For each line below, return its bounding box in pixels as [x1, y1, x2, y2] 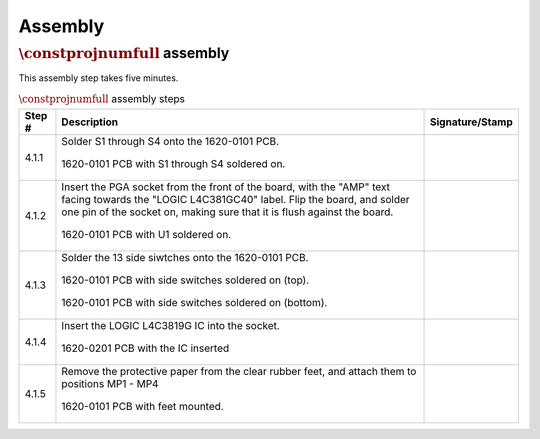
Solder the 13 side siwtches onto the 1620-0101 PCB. [61, 250, 309, 264]
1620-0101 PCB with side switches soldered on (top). [61, 273, 310, 287]
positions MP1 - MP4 [61, 376, 159, 390]
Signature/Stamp [430, 115, 514, 129]
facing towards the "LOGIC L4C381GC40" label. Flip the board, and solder [61, 192, 410, 206]
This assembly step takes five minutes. [18, 72, 179, 84]
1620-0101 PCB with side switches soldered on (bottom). [61, 295, 328, 309]
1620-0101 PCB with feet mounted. [61, 399, 224, 413]
